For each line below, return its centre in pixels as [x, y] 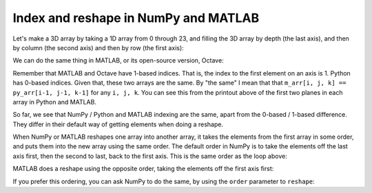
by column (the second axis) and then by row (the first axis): [98, 47]
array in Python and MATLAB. [54, 102]
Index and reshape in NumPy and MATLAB [136, 18]
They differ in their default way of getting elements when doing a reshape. [118, 124]
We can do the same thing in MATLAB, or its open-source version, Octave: [118, 60]
